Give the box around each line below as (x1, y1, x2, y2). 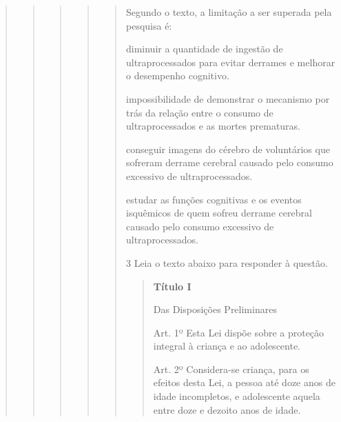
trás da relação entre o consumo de (125, 105, 273, 119)
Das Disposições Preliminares (153, 302, 277, 316)
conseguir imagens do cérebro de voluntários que (125, 141, 330, 156)
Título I (153, 279, 192, 293)
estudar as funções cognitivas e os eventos (125, 192, 302, 206)
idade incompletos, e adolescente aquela (153, 389, 320, 403)
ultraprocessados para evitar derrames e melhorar (125, 54, 335, 69)
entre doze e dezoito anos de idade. (153, 402, 301, 416)
